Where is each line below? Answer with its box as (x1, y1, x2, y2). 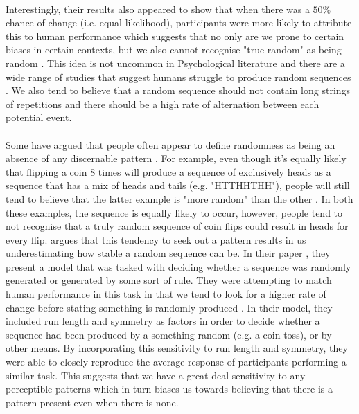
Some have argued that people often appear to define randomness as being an (6, 137, 335, 152)
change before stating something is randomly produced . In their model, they (6, 300, 333, 314)
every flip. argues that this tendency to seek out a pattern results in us (6, 232, 306, 246)
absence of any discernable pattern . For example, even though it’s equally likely (6, 151, 347, 165)
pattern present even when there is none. (6, 395, 179, 409)
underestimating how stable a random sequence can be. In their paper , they (6, 246, 331, 260)
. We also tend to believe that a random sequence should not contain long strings (6, 83, 351, 98)
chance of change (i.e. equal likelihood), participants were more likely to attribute (6, 15, 352, 30)
